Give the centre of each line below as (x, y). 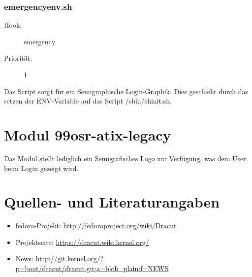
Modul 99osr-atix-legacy (88, 134)
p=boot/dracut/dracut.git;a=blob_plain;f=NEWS (92, 268)
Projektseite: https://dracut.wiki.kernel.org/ (82, 242)
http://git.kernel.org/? (70, 259)
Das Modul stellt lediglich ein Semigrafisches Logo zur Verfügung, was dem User (125, 158)
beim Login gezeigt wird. (41, 168)
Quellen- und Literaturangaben (112, 202)
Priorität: (18, 58)
